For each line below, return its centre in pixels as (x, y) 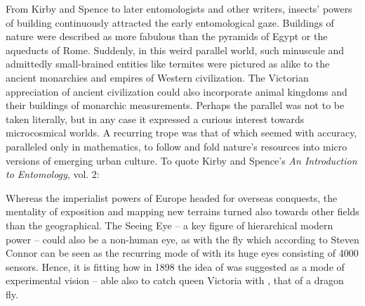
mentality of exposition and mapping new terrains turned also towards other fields (182, 211)
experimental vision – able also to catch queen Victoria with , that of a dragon (175, 280)
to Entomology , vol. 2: (53, 174)
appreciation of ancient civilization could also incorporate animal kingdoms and (177, 91)
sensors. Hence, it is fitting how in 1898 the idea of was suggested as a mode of (175, 266)
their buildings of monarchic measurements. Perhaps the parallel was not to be (175, 105)
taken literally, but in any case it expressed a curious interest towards (155, 119)
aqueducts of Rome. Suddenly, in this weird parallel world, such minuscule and (175, 50)
